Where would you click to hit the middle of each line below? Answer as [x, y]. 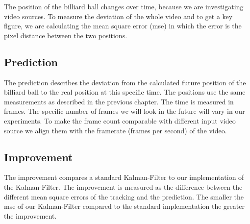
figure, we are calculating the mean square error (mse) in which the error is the [123, 26]
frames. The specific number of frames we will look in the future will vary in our [125, 111]
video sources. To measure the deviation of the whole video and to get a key [118, 16]
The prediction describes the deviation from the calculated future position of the [125, 82]
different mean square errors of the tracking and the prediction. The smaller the [124, 196]
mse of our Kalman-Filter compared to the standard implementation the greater [124, 206]
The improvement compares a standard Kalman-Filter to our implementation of [124, 177]
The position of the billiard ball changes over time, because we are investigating [124, 6]
